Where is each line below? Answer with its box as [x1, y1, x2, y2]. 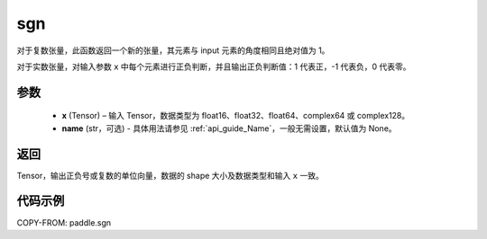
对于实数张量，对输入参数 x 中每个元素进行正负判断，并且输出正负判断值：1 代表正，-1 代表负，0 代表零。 [16, 61, 411, 72]
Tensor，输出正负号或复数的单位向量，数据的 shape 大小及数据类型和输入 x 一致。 [16, 170, 324, 181]
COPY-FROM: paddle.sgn [16, 217, 112, 228]
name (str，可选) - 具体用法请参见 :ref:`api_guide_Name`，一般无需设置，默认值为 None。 [61, 122, 397, 134]
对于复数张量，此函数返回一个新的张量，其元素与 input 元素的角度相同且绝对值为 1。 [16, 45, 330, 56]
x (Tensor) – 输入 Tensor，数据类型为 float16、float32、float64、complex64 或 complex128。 [61, 111, 410, 121]
